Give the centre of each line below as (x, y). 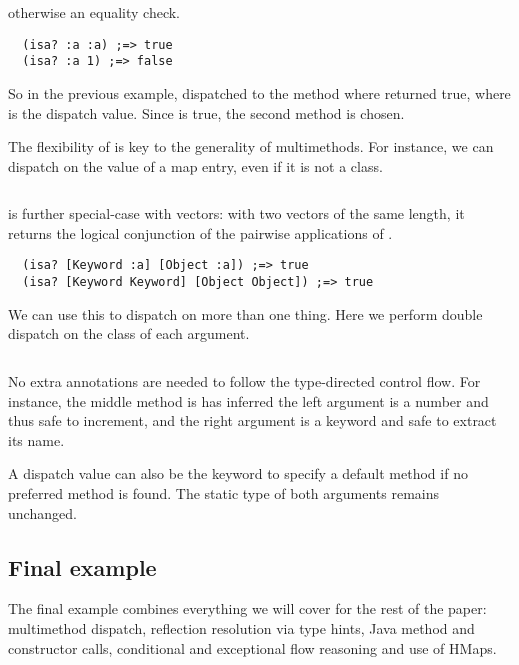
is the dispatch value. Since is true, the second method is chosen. (206, 112)
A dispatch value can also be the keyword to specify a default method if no (238, 473)
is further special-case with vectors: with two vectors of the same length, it (236, 213)
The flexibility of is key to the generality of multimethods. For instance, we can (251, 146)
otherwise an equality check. (94, 12)
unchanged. (42, 512)
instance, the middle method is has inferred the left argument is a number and (248, 400)
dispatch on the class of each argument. (129, 333)
